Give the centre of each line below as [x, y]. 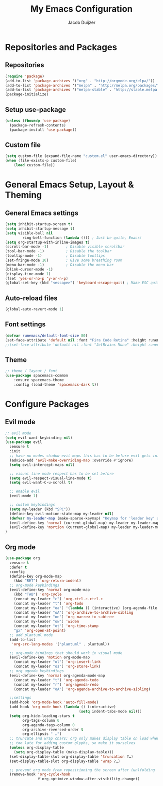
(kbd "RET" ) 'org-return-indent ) [48, 581]
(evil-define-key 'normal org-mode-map [50, 590]
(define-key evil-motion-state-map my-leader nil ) [62, 514]
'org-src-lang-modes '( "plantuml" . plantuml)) [60, 644]
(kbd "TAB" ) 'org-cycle [38, 594]
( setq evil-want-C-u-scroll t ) [41, 482]
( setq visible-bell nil [29, 233]
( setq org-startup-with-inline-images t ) [48, 242]
